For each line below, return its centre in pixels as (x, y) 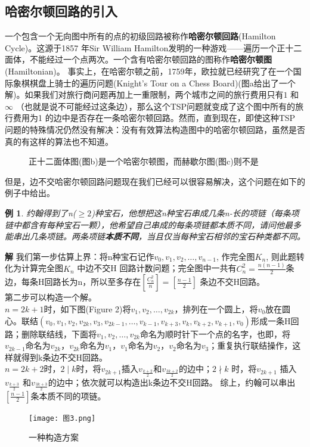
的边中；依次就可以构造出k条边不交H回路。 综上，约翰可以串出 (172, 382)
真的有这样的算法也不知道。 (59, 141)
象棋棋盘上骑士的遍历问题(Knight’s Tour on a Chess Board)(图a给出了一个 (154, 83)
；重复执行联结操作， (251, 345)
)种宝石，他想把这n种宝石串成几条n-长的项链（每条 (191, 212)
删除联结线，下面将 (59, 333)
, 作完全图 (236, 256)
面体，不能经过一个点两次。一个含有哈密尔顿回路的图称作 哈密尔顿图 (138, 59)
